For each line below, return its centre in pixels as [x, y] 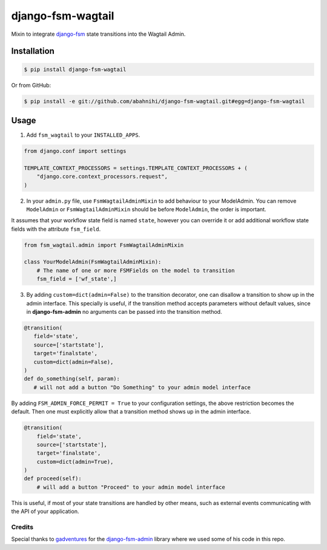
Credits [22, 527]
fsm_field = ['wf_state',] [77, 279]
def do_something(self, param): [72, 379]
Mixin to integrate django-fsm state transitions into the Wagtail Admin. [98, 34]
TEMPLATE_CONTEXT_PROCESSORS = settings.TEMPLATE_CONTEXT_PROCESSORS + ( [136, 168]
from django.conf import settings [75, 151]
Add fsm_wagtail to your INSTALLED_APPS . [83, 135]
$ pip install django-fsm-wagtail [75, 69]
